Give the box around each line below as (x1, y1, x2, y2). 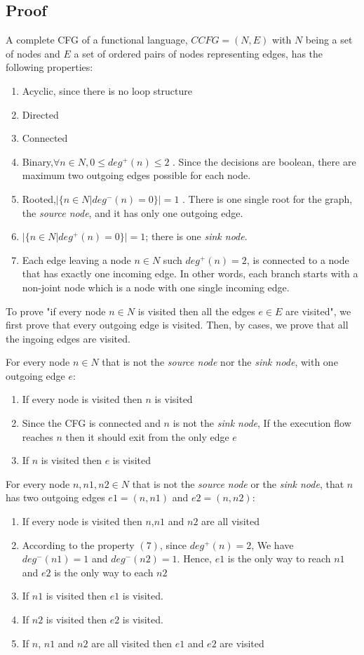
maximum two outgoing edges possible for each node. (22, 168, 251, 183)
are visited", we (285, 303, 351, 318)
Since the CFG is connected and (22, 416, 161, 430)
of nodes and (6, 46, 60, 60)
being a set (305, 32, 353, 47)
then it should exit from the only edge (65, 429, 229, 444)
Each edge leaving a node (22, 252, 131, 267)
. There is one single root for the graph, (182, 191, 353, 206)
